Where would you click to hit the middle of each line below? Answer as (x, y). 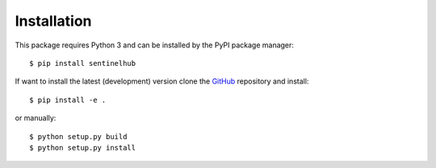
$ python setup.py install (83, 148)
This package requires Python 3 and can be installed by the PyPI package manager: (155, 45)
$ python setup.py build (78, 136)
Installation (53, 21)
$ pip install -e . (68, 100)
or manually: (36, 118)
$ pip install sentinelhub (83, 63)
